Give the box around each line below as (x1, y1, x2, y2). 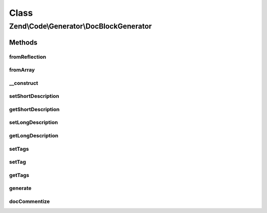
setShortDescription (9, 93, 59, 100)
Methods (9, 38, 38, 46)
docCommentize (9, 198, 50, 205)
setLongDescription (9, 119, 58, 126)
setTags (9, 145, 29, 152)
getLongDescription (9, 132, 59, 139)
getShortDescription (9, 106, 60, 113)
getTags (9, 171, 30, 178)
